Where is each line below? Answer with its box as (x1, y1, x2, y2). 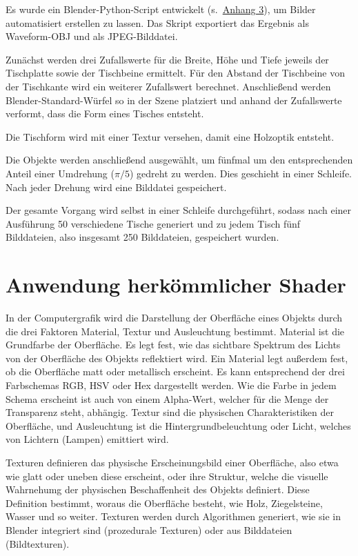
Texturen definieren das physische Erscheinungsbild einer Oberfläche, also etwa (6, 455, 339, 469)
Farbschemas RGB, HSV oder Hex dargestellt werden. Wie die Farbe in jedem (6, 378, 337, 392)
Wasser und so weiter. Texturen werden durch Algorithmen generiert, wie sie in (6, 509, 341, 524)
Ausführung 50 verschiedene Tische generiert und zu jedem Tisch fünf (6, 216, 301, 230)
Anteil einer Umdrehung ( (6, 166, 115, 180)
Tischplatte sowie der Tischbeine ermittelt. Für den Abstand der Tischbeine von (6, 66, 345, 80)
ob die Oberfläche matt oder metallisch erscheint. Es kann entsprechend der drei (6, 364, 345, 379)
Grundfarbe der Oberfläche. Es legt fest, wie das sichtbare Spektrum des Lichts (6, 337, 341, 352)
